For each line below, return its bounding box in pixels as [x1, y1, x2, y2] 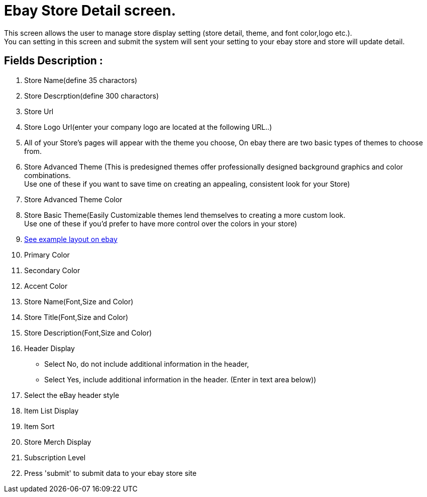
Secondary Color [24, 266, 80, 275]
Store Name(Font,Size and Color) [24, 297, 134, 306]
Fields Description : [4, 54, 103, 67]
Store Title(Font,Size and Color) [24, 312, 129, 321]
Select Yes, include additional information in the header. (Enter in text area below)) [44, 375, 316, 384]
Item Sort [24, 422, 55, 431]
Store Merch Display [24, 437, 91, 446]
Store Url [24, 107, 54, 116]
